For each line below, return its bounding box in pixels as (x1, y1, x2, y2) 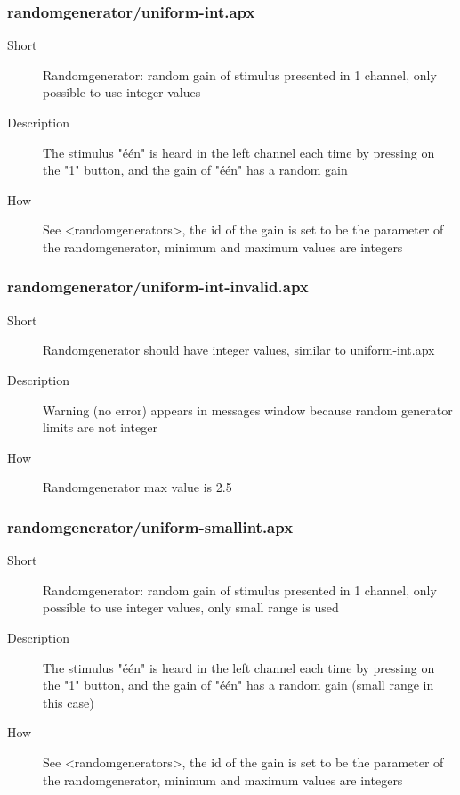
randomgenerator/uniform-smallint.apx (7, 515, 294, 537)
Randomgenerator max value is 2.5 (43, 478, 232, 496)
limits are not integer (43, 418, 157, 437)
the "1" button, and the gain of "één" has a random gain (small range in (43, 676, 434, 694)
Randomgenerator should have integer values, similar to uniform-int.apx (43, 340, 435, 359)
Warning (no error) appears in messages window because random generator (43, 400, 453, 419)
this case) (43, 693, 94, 711)
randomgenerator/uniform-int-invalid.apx (7, 275, 309, 298)
